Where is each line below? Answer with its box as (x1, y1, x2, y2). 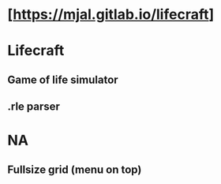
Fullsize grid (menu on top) (7, 163, 142, 176)
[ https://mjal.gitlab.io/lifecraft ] (7, 6, 215, 24)
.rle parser (7, 100, 61, 114)
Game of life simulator (7, 73, 119, 86)
